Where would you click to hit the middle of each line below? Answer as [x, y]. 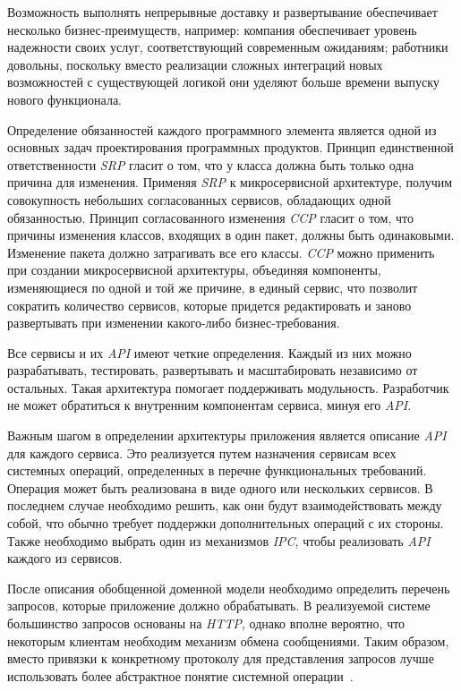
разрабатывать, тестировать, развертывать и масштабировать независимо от [213, 370]
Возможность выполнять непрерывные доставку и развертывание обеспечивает [222, 12]
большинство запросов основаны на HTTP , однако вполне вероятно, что [206, 623]
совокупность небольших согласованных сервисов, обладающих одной [199, 199]
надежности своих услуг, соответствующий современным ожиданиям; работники [228, 47]
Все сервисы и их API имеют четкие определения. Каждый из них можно [209, 352]
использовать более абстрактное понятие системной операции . [180, 675]
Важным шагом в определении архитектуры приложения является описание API [227, 435]
